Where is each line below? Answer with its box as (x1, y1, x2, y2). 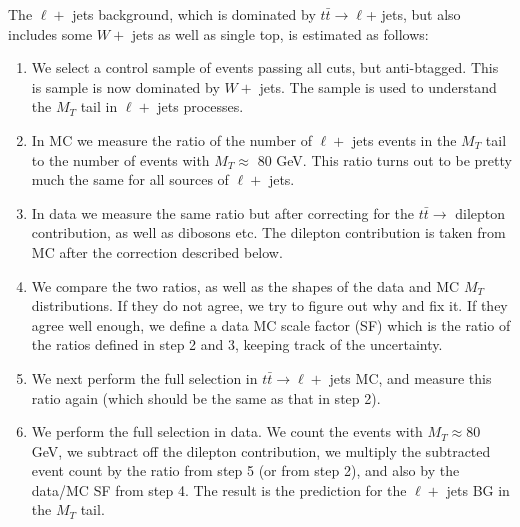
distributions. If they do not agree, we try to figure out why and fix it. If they (31, 295, 508, 316)
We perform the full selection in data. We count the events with (31, 421, 423, 442)
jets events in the (352, 129, 457, 150)
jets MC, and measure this (329, 367, 492, 388)
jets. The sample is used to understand (259, 76, 497, 97)
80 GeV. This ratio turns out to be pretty (257, 149, 512, 170)
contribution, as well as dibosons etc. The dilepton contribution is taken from (31, 222, 506, 243)
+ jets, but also (365, 4, 461, 24)
